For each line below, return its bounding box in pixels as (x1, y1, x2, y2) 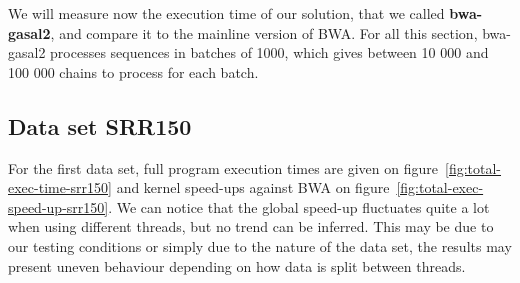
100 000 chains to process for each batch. (8, 61, 259, 82)
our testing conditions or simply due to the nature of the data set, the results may (8, 235, 512, 256)
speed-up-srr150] (8, 196, 109, 217)
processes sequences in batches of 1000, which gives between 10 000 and (50, 42, 489, 63)
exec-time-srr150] (8, 177, 112, 198)
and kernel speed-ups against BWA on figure (116, 177, 390, 198)
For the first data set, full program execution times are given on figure (8, 157, 438, 178)
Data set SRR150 (8, 110, 192, 141)
